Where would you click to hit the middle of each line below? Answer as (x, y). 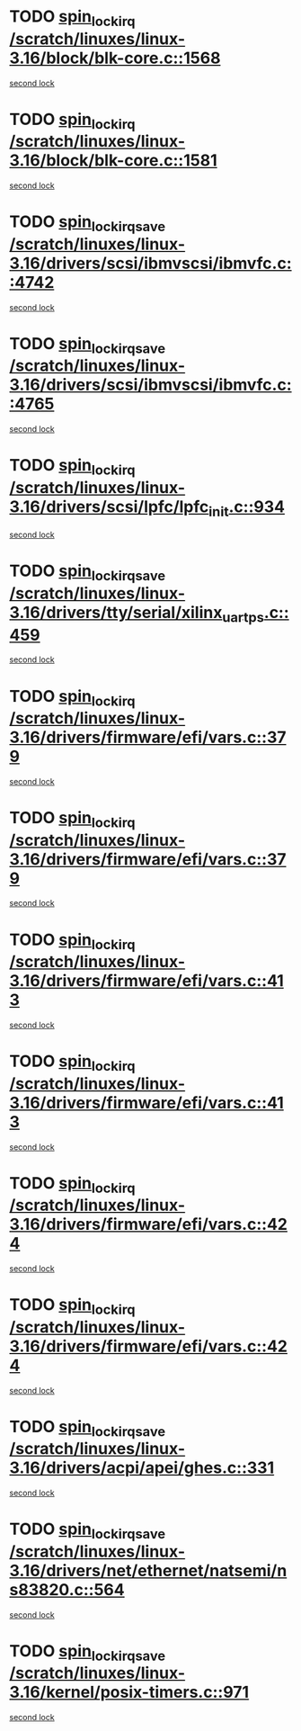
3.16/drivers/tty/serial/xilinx (116, 613)
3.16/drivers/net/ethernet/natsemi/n (148, 1570)
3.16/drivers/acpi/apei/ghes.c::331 (142, 1468)
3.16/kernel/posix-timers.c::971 (129, 1692)
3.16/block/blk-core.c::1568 (115, 58)
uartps (243, 617)
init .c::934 (247, 508)
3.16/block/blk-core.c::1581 (113, 161)
